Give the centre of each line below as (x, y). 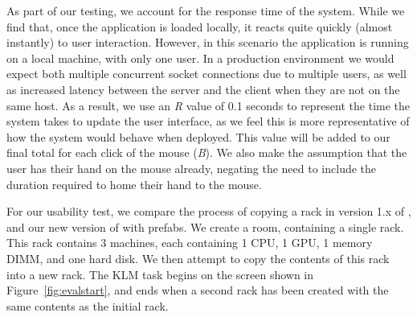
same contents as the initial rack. (88, 305)
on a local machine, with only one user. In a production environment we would (200, 58)
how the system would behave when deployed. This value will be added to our (198, 136)
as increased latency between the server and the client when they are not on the (203, 89)
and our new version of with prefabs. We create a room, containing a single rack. (205, 226)
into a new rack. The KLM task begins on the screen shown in (160, 274)
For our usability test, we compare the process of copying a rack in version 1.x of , (209, 211)
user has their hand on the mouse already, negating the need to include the (192, 168)
